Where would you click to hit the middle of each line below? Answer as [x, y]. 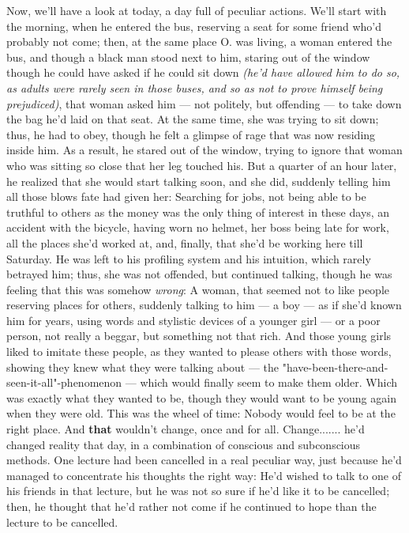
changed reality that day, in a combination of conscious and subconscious [184, 444]
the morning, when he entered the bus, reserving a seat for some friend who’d [194, 26]
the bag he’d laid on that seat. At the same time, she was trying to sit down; [193, 119]
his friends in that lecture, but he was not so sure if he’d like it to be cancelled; [198, 491]
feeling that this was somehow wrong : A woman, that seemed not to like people [198, 289]
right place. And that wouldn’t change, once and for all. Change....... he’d [186, 429]
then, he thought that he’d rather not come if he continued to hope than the [191, 506]
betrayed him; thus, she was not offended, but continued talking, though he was [199, 274]
